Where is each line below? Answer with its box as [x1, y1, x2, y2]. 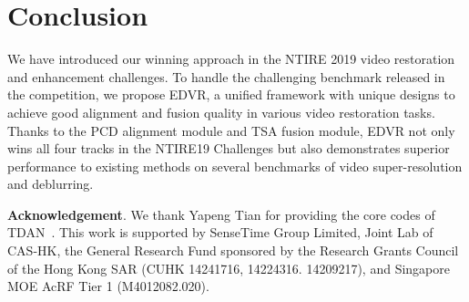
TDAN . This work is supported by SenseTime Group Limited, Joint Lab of [7, 223, 433, 242]
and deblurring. [7, 174, 94, 193]
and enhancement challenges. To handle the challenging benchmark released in [7, 67, 445, 86]
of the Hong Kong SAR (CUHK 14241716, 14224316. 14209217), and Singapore [7, 258, 450, 277]
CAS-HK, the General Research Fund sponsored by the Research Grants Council [7, 241, 459, 260]
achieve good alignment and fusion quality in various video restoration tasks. [7, 102, 435, 121]
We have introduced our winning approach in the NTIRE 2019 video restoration [7, 49, 455, 68]
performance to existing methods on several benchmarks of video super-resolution [7, 156, 463, 175]
